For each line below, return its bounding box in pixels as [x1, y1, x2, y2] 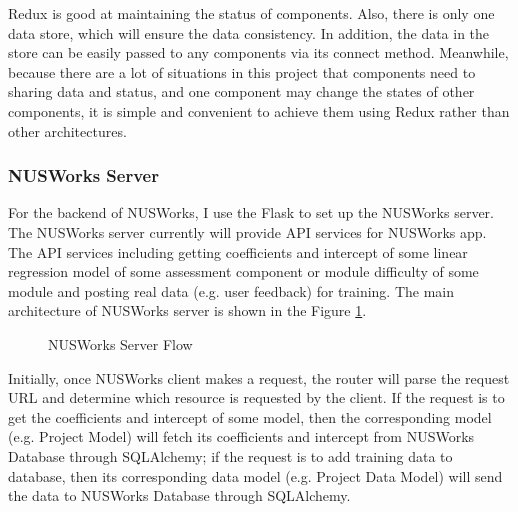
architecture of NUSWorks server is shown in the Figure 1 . [8, 300, 367, 321]
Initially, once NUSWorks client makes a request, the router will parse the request [8, 367, 510, 388]
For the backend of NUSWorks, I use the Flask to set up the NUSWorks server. [8, 202, 494, 223]
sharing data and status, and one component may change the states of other [8, 81, 475, 102]
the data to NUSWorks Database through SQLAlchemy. [8, 485, 351, 506]
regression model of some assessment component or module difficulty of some [8, 261, 479, 282]
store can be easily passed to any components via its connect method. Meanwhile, [8, 42, 509, 63]
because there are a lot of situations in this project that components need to [8, 61, 476, 82]
